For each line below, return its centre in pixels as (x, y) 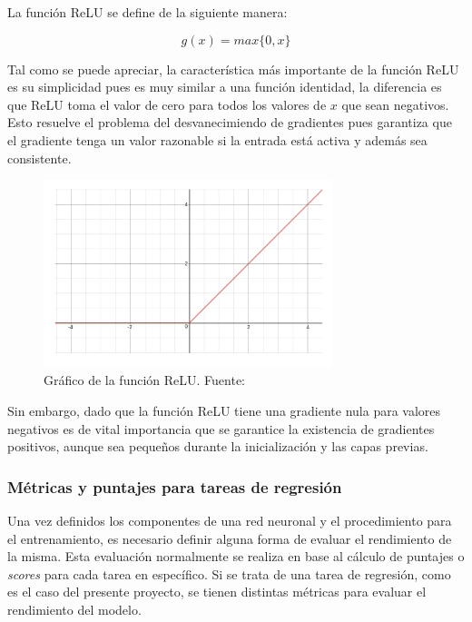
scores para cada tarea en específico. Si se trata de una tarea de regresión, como (229, 573)
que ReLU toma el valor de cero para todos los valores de (167, 104)
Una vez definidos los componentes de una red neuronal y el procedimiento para (230, 521)
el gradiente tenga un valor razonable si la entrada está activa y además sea (217, 139)
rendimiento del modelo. (74, 610)
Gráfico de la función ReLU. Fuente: (145, 380)
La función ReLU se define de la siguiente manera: (147, 12)
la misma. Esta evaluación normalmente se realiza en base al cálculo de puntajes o (236, 556)
